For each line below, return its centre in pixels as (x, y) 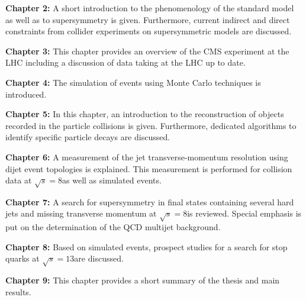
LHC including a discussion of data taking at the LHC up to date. (125, 62)
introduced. (26, 94)
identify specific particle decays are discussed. (88, 137)
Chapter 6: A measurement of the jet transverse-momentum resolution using (147, 157)
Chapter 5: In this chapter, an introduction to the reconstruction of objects (145, 114)
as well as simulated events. (112, 180)
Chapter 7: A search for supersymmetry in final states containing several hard (150, 201)
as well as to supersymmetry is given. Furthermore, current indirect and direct (148, 19)
